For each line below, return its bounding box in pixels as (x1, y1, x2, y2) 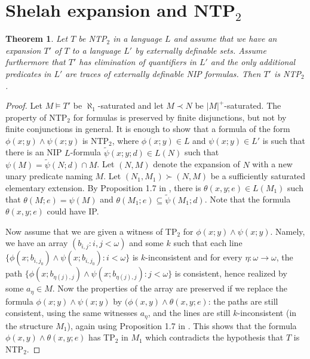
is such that (262, 134, 306, 146)
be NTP (78, 32, 107, 45)
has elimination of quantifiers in (79, 56, 197, 68)
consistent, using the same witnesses (5, 306, 137, 319)
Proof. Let (5, 99, 42, 112)
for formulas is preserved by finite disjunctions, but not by (73, 111, 287, 123)
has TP (88, 331, 115, 343)
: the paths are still (208, 294, 278, 307)
